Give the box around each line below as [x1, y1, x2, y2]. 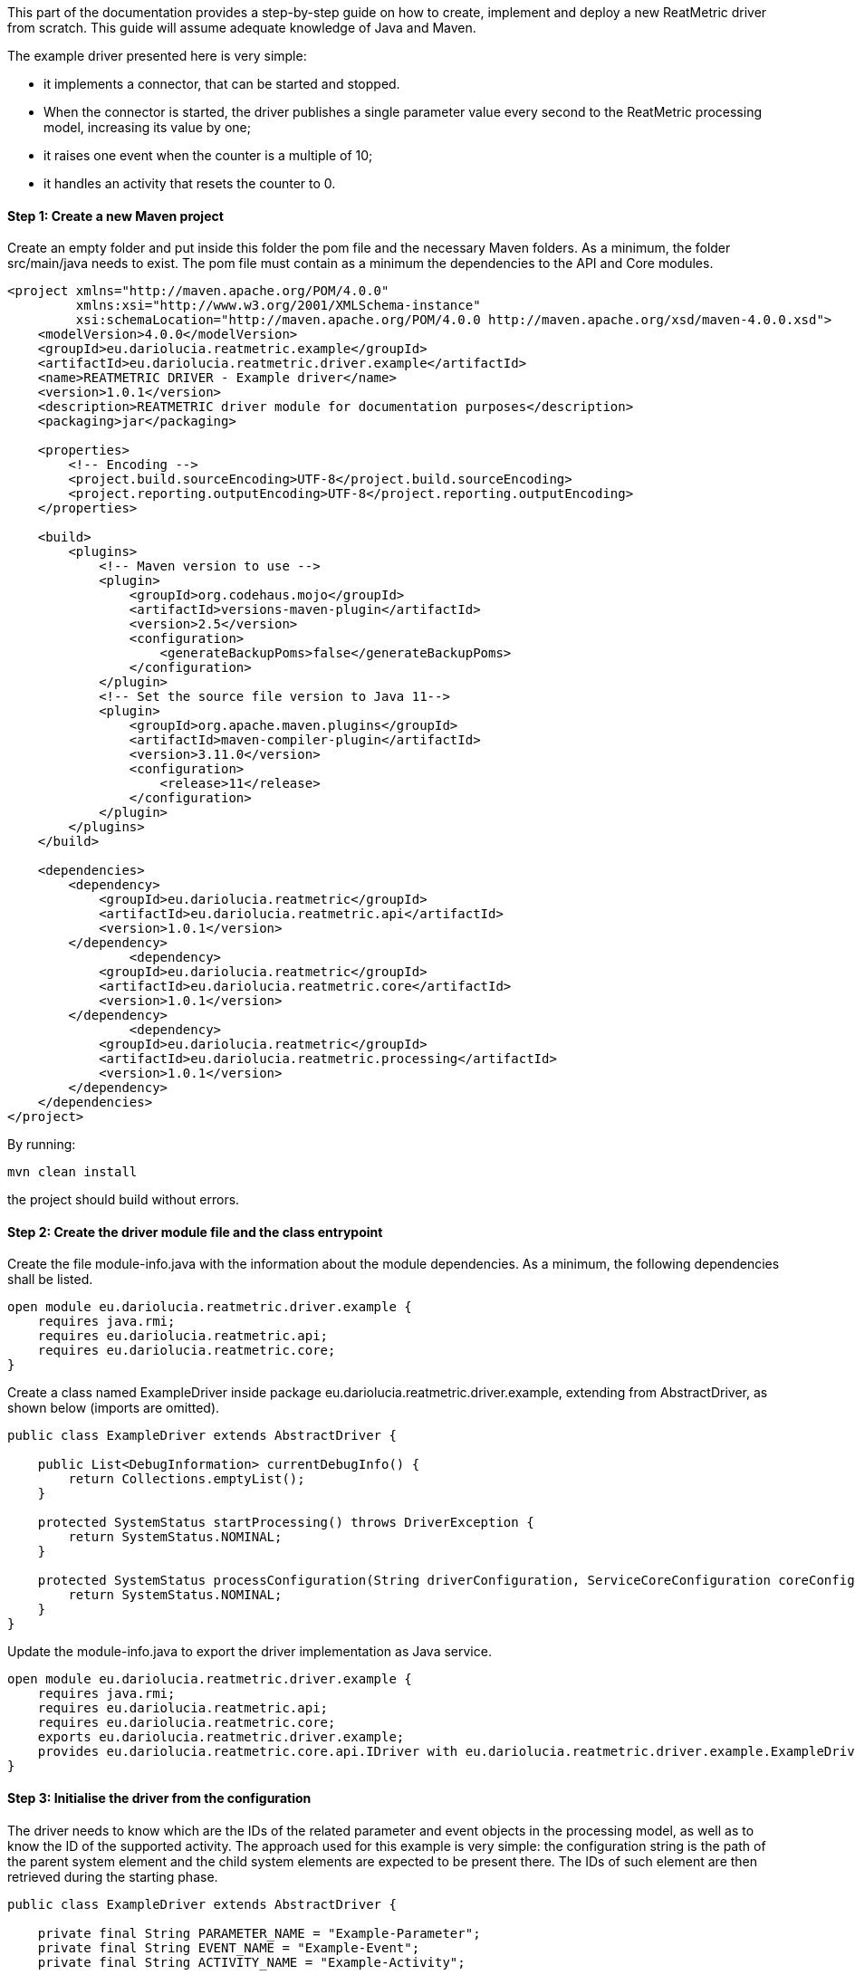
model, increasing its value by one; [43, 120, 251, 135]
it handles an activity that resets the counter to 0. [43, 176, 336, 191]
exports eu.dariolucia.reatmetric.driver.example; [37, 1730, 405, 1745]
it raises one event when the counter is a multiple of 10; [43, 148, 373, 163]
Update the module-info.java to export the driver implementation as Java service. [7, 1644, 492, 1660]
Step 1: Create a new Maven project [7, 207, 224, 224]
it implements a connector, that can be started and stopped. [43, 76, 400, 91]
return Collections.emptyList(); [68, 1472, 305, 1487]
